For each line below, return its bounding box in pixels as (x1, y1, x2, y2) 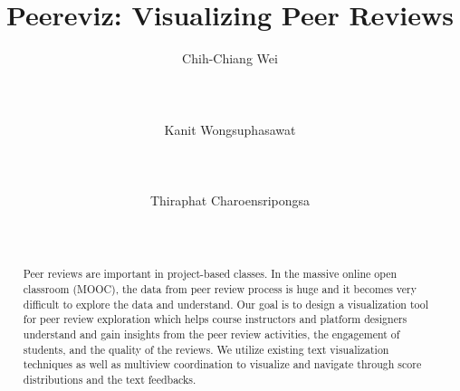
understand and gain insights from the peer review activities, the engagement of (23, 327, 400, 342)
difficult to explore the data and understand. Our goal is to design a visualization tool (23, 296, 429, 311)
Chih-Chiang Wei (182, 49, 278, 68)
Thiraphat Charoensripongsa (149, 190, 311, 209)
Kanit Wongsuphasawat (164, 119, 296, 138)
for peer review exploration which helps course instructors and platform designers (23, 311, 407, 327)
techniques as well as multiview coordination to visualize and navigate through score (23, 357, 422, 372)
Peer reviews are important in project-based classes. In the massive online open (23, 266, 398, 281)
